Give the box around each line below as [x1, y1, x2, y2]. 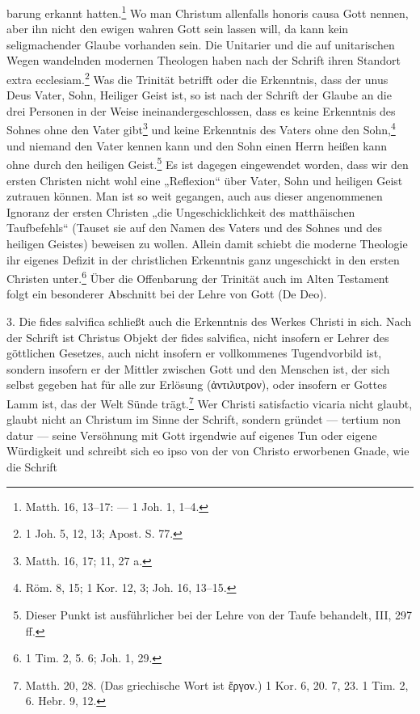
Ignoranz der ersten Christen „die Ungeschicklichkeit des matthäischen [6, 203, 355, 220]
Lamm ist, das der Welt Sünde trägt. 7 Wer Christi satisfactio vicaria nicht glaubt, [6, 392, 413, 412]
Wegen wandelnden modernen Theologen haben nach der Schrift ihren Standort [6, 52, 401, 69]
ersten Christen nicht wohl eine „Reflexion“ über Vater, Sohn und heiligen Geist [6, 171, 403, 188]
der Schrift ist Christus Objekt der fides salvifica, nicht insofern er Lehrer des [6, 328, 389, 345]
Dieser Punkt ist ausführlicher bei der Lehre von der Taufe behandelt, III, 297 [25, 606, 413, 623]
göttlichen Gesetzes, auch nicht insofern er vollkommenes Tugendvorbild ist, [6, 344, 382, 361]
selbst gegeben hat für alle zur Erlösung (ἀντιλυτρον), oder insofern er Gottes [6, 376, 387, 393]
